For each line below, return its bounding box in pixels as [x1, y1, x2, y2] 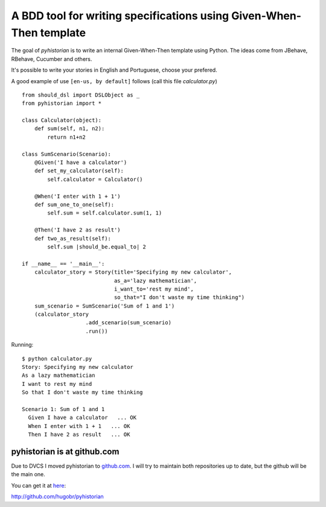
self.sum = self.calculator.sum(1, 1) [47, 210, 162, 216]
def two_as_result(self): [34, 235, 112, 242]
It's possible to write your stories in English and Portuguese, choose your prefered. [11, 66, 217, 74]
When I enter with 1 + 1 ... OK [28, 423, 130, 429]
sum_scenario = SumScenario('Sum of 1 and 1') [34, 302, 175, 309]
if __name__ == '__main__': [22, 260, 105, 267]
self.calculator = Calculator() [47, 175, 143, 183]
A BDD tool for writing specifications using [11, 9, 229, 22]
